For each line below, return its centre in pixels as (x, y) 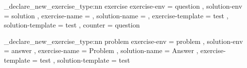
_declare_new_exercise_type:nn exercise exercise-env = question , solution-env (123, 6)
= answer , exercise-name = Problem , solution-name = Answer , (101, 50)
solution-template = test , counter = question (72, 25)
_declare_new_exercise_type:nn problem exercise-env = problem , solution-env (123, 41)
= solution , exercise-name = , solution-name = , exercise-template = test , (116, 15)
